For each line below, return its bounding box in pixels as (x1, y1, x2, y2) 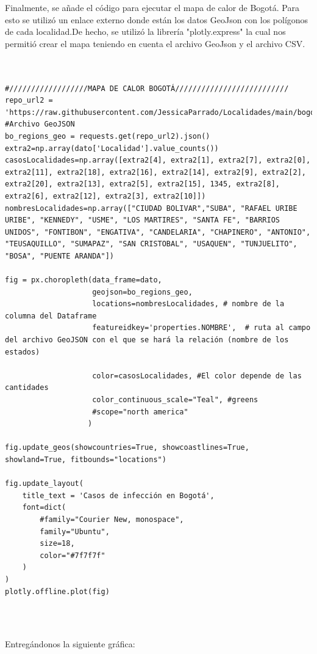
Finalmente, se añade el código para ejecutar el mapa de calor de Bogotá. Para (5, 1, 299, 13)
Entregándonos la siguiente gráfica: (5, 637, 135, 650)
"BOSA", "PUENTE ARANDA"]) (5, 251, 114, 260)
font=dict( (22, 503, 66, 512)
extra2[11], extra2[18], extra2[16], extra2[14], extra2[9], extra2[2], (5, 167, 306, 177)
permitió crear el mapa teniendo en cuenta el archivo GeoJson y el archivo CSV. (5, 37, 305, 50)
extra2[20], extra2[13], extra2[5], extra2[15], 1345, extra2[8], (5, 180, 280, 189)
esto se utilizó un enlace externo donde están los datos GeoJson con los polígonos (5, 13, 308, 26)
